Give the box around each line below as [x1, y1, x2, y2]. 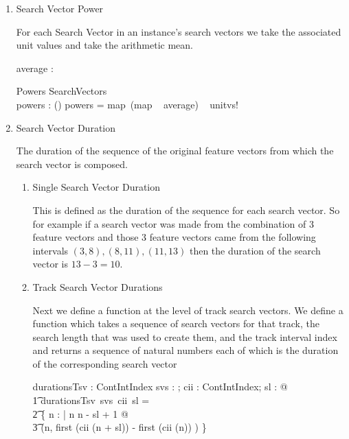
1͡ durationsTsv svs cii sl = [32, 393, 150, 407]
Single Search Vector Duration [32, 180, 161, 194]
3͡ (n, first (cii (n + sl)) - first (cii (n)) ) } [32, 420, 207, 434]
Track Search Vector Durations [32, 279, 163, 294]
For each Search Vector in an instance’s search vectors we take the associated [16, 24, 341, 38]
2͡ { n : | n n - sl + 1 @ [32, 406, 128, 420]
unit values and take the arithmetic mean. [16, 38, 193, 52]
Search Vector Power [16, 1, 104, 15]
